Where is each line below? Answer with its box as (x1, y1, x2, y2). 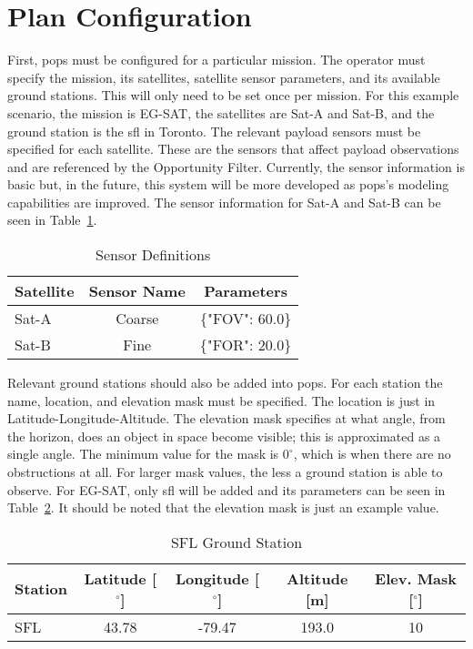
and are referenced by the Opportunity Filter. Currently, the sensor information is (7, 157, 465, 176)
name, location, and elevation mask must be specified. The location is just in (7, 390, 436, 410)
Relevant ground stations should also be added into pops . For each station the (7, 373, 443, 392)
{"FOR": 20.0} (199, 334, 292, 356)
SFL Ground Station (170, 531, 303, 553)
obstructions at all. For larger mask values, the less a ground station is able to (7, 462, 443, 482)
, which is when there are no (293, 444, 451, 463)
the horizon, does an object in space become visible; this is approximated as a (7, 426, 441, 445)
